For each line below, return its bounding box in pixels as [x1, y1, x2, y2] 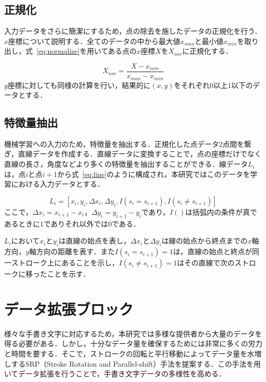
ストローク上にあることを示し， [11, 257, 119, 268]
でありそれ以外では [44, 218, 108, 229]
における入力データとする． [11, 178, 105, 189]
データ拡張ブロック [4, 298, 134, 319]
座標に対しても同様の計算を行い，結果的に [7, 79, 151, 90]
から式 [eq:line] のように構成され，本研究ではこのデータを [57, 168, 250, 179]
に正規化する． [182, 46, 233, 56]
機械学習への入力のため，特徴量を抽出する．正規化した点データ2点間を [4, 138, 244, 149]
